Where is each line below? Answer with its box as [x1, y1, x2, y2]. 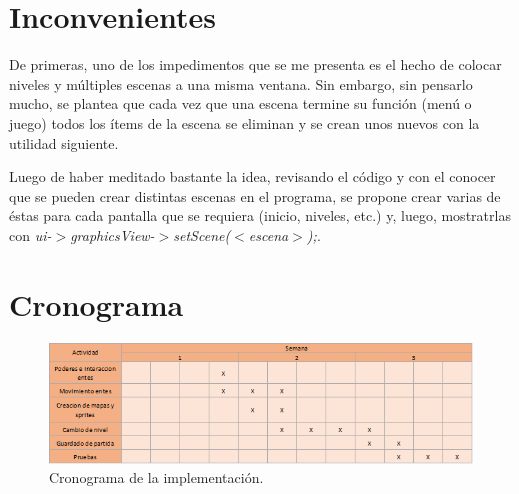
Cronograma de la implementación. [49, 467, 264, 488]
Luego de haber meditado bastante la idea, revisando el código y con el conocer [9, 166, 496, 187]
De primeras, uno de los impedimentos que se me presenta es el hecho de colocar [9, 54, 502, 75]
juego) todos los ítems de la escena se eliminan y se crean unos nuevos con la [9, 112, 480, 133]
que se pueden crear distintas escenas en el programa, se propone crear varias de [9, 185, 501, 206]
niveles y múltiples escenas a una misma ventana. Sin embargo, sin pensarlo [9, 73, 473, 94]
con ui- [9, 224, 52, 245]
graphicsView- [70, 224, 155, 245]
